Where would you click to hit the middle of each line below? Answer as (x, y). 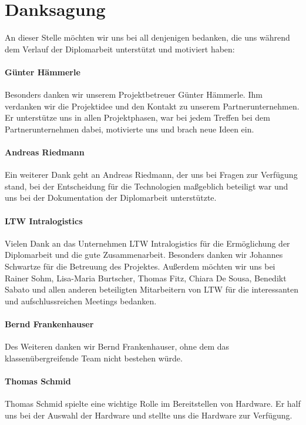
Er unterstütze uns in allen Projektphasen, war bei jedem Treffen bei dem (137, 117)
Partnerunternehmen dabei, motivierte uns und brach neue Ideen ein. (130, 129)
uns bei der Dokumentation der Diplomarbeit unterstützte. (111, 197)
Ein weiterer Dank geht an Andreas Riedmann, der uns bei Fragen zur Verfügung (151, 175)
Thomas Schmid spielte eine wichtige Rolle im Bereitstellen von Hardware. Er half (153, 404)
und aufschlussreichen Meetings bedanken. (81, 301)
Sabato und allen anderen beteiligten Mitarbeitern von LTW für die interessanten (152, 289)
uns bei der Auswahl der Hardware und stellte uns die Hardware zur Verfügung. (149, 415)
